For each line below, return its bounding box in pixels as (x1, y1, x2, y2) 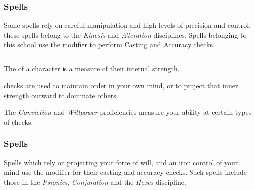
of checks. (4, 116, 33, 127)
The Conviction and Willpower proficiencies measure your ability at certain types (4, 107, 252, 117)
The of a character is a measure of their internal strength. (4, 63, 180, 74)
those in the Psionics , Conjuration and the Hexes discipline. (4, 176, 186, 187)
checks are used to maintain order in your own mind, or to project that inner (4, 80, 238, 90)
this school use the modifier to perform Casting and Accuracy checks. (4, 39, 215, 50)
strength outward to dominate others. (4, 90, 118, 100)
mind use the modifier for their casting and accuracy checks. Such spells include (4, 167, 247, 177)
